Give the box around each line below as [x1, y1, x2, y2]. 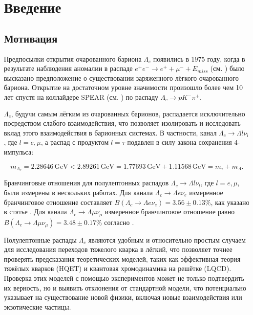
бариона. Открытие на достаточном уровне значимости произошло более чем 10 [4, 82, 243, 92]
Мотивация [4, 30, 58, 45]
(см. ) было [210, 63, 245, 73]
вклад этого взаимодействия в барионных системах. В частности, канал [4, 127, 217, 137]
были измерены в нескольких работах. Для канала [4, 187, 153, 197]
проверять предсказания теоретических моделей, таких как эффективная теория [4, 253, 241, 264]
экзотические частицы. [4, 301, 71, 312]
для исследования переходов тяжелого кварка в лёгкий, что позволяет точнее [4, 244, 232, 254]
